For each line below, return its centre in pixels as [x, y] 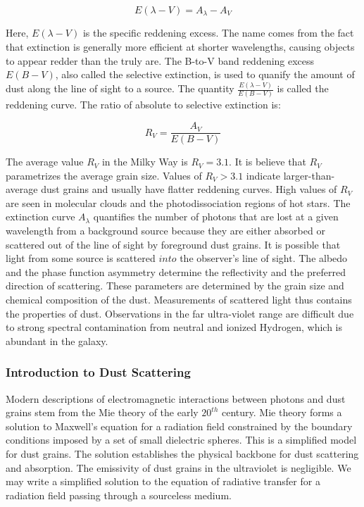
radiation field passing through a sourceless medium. [119, 495]
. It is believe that [268, 162]
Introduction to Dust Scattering [98, 372]
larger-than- [309, 175]
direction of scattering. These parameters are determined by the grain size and [175, 286]
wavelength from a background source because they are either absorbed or [165, 231]
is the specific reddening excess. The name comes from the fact [218, 33]
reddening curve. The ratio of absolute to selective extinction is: [143, 105]
